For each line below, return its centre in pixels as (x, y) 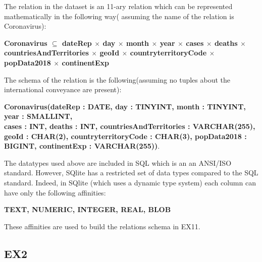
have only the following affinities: (55, 192)
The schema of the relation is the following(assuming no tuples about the (117, 79)
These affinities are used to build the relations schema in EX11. (102, 226)
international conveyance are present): (63, 89)
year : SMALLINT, (38, 116)
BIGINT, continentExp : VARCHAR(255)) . (82, 146)
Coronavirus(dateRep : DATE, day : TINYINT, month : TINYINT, (125, 106)
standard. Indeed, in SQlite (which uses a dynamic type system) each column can (130, 182)
